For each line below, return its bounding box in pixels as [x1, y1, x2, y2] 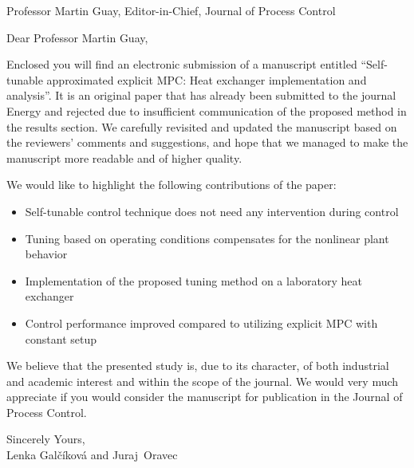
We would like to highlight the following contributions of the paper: [6, 176, 337, 193]
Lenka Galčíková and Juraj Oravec [6, 446, 178, 463]
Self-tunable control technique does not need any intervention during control [25, 203, 399, 219]
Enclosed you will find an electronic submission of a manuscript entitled [6, 56, 357, 73]
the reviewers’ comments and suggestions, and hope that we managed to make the [6, 134, 408, 151]
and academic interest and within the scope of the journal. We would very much [6, 372, 399, 389]
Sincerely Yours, [6, 431, 85, 447]
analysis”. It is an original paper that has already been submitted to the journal [6, 87, 396, 104]
